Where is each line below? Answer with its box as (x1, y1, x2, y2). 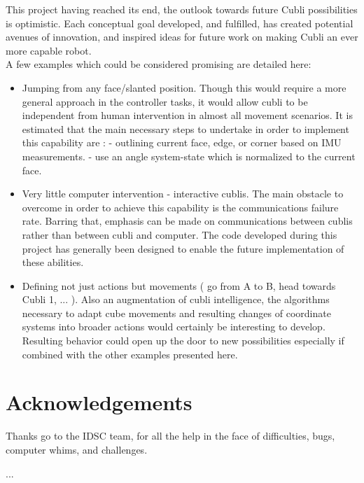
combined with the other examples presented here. (22, 346, 238, 361)
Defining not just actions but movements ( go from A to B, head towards (22, 278, 336, 293)
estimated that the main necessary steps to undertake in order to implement (22, 121, 349, 136)
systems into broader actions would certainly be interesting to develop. (22, 319, 325, 334)
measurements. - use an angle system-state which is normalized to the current (22, 148, 356, 163)
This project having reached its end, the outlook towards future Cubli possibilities (6, 2, 358, 16)
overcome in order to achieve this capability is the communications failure (22, 199, 339, 214)
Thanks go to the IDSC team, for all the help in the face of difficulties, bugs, (6, 428, 335, 443)
